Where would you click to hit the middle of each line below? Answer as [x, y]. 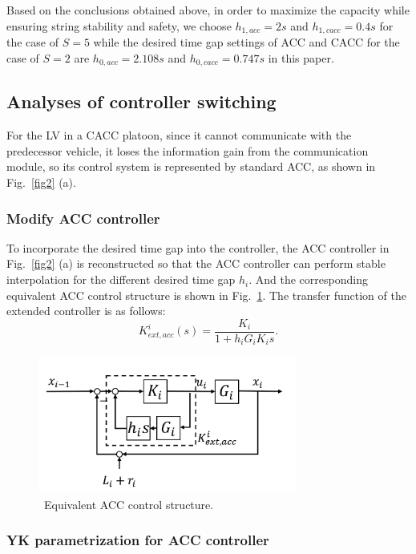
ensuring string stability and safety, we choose [119, 25]
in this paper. [301, 57]
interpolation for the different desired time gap [121, 279]
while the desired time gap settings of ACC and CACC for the [246, 42]
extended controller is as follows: [86, 311]
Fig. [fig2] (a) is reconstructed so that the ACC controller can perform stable [196, 263]
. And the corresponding [308, 279]
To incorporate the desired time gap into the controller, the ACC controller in [198, 247]
